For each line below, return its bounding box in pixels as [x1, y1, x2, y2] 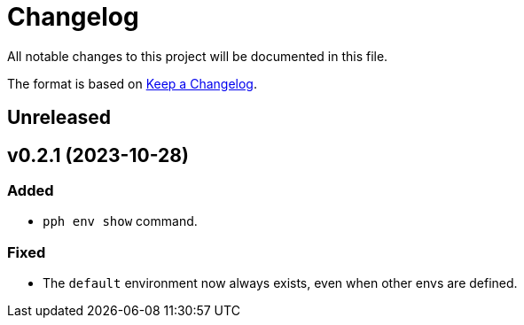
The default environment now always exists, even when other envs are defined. [43, 275, 518, 291]
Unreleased [7, 106, 112, 129]
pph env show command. [43, 213, 198, 229]
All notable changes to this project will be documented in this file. [7, 48, 388, 64]
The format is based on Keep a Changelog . [7, 75, 257, 91]
